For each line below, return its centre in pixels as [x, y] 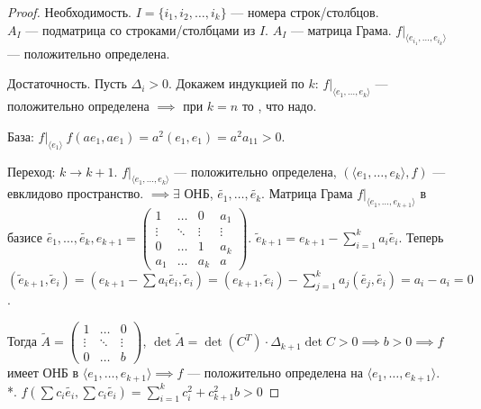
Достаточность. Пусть [67, 83]
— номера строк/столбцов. [305, 12]
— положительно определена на [275, 373]
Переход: [32, 171]
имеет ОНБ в [43, 373]
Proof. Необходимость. [69, 12]
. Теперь [421, 236]
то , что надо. [279, 106]
